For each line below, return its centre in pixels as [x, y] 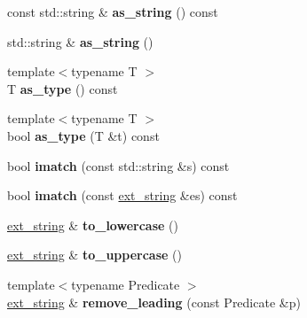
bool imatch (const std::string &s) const [118, 165]
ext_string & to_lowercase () [93, 225]
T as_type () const [63, 88]
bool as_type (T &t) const [83, 135]
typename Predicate [126, 284]
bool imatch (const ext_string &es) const [122, 195]
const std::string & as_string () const [113, 12]
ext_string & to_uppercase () [94, 255]
